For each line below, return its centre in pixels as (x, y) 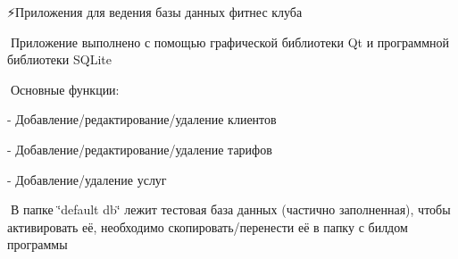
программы (37, 244)
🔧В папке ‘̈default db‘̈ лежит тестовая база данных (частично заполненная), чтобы (229, 209)
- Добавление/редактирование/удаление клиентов (142, 119)
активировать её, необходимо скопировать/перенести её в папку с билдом (208, 226)
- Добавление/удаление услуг (87, 179)
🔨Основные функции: (63, 89)
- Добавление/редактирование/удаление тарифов (140, 149)
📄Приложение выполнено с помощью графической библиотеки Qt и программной (228, 42)
